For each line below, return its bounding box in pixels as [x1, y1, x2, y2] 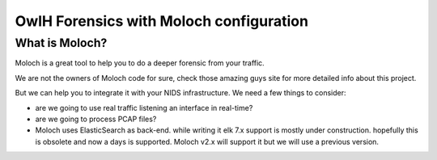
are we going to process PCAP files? [35, 114, 157, 124]
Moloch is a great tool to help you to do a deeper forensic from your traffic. [15, 58, 265, 68]
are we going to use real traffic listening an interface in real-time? [35, 103, 253, 112]
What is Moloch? [15, 36, 108, 50]
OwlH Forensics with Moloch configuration [15, 12, 309, 30]
